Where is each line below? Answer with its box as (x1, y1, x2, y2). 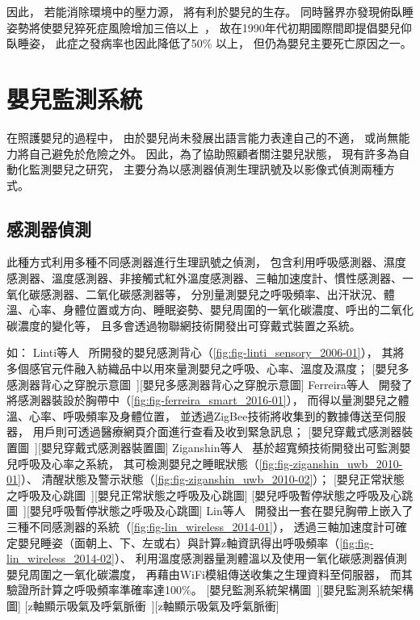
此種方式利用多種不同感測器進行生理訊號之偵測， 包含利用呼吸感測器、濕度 (6, 253, 406, 270)
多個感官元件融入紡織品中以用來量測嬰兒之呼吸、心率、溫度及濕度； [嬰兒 (6, 360, 398, 377)
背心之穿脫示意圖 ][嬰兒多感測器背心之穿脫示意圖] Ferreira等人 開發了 (40, 375, 413, 392)
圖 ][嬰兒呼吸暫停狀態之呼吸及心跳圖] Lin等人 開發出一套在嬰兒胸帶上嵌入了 (6, 502, 414, 519)
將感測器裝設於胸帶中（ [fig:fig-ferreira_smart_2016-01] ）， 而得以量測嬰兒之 (6, 392, 398, 408)
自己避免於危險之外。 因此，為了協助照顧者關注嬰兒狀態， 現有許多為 (28, 145, 399, 161)
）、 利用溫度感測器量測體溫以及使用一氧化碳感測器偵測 (114, 550, 407, 567)
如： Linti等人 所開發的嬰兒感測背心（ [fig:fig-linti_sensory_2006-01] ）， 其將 (6, 344, 405, 361)
